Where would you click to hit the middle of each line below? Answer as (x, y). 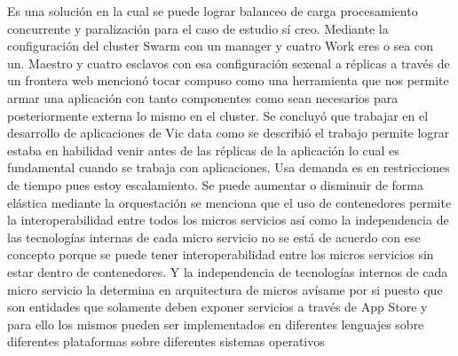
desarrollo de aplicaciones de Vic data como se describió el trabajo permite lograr (229, 133)
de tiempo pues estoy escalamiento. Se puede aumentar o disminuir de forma (215, 184)
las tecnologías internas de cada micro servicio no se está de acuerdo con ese (214, 237)
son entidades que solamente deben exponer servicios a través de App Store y (217, 307)
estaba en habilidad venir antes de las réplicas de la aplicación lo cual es (203, 150)
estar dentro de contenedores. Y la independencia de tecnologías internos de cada (228, 271)
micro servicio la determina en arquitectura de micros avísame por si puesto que (225, 289)
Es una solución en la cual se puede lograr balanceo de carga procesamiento (213, 11)
